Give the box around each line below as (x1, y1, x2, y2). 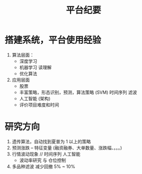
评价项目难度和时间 (19, 102, 59, 108)
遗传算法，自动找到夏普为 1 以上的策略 (11, 138, 91, 145)
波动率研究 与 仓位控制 (19, 157, 66, 163)
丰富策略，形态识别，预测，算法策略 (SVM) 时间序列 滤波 (19, 89, 137, 95)
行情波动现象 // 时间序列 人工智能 (11, 151, 80, 157)
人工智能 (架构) (19, 95, 50, 101)
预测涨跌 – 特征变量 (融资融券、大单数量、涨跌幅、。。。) (11, 145, 122, 151)
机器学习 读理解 (19, 64, 52, 70)
